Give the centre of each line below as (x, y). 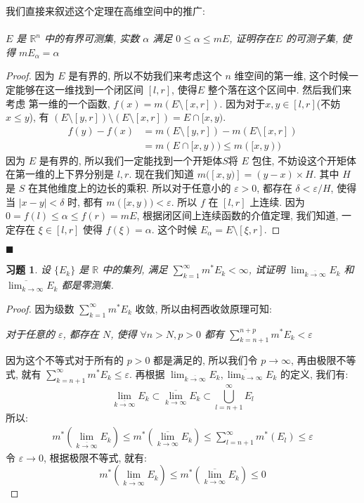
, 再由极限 (314, 360)
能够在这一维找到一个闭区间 (79, 89)
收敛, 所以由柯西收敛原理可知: (203, 308)
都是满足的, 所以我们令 (206, 360)
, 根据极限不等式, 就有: (95, 457)
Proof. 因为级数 (40, 308)
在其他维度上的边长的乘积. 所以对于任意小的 (129, 188)
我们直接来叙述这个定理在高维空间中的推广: (105, 11)
